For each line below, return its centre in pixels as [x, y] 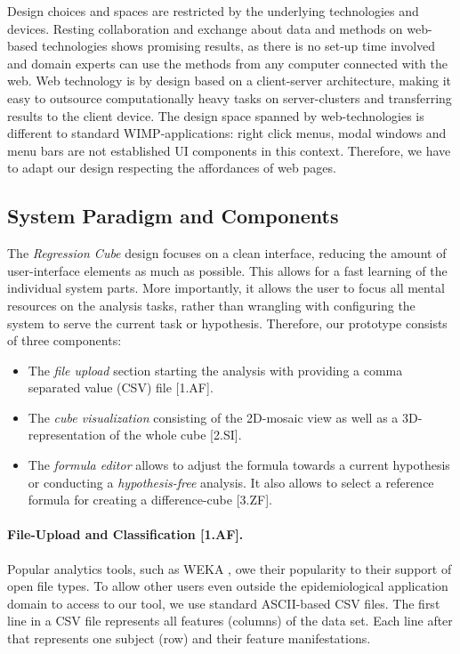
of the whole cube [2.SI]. [176, 435]
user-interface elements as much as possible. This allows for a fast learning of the [227, 270]
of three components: [65, 340]
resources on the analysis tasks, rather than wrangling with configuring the [211, 305]
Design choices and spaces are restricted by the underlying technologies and [213, 11]
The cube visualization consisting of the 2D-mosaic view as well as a [213, 417]
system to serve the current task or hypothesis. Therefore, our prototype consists [227, 323]
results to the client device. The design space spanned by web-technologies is [216, 115]
